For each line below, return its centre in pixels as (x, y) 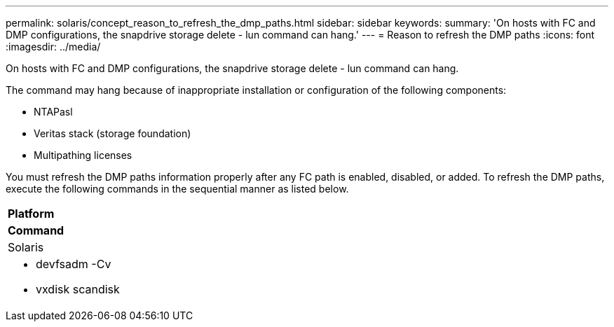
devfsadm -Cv (74, 264)
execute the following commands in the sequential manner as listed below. (177, 189)
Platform (31, 214)
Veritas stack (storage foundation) (112, 133)
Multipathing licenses (83, 155)
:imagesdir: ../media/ (53, 47)
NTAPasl (53, 112)
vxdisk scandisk (78, 289)
